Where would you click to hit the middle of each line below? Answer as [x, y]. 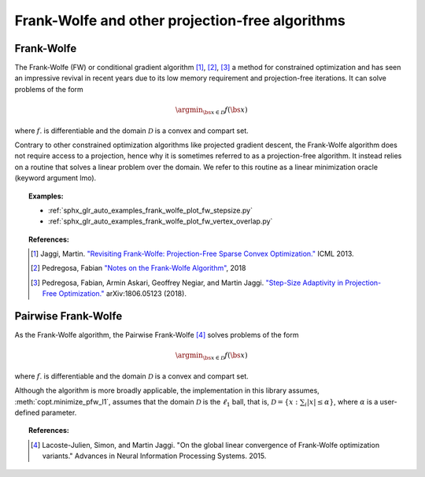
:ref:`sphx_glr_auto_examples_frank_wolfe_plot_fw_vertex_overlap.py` [161, 221]
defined [27, 412]
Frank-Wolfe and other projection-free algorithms [180, 20]
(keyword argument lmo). [55, 178]
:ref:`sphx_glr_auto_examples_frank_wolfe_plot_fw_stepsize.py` [151, 210]
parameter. [59, 412]
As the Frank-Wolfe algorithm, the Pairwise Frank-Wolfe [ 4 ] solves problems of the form [157, 335]
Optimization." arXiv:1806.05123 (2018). [122, 294]
